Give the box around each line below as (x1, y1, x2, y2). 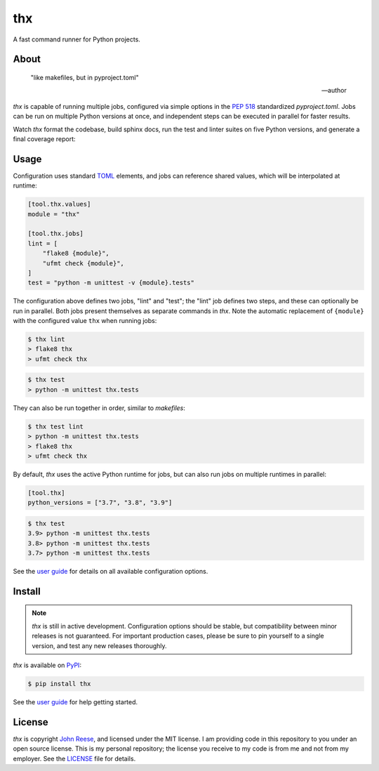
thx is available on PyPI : (13, 661, 82, 670)
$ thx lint (27, 336, 65, 343)
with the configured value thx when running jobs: (13, 317, 157, 325)
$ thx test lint (27, 422, 84, 430)
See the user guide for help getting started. (13, 697, 138, 706)
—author (321, 86, 347, 95)
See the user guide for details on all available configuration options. (13, 567, 208, 576)
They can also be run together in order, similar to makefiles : (13, 404, 186, 412)
